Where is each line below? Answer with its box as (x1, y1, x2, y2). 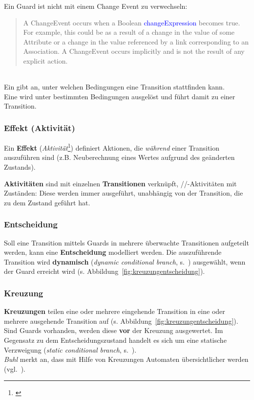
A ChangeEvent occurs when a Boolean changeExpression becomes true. (23, 17, 240, 27)
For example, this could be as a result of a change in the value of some (23, 27, 235, 37)
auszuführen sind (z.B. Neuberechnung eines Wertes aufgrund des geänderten (4, 152, 235, 162)
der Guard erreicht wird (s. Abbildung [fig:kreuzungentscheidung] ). (4, 266, 205, 276)
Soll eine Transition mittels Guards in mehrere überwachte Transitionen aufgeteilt (4, 237, 249, 247)
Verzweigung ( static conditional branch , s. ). (4, 344, 137, 355)
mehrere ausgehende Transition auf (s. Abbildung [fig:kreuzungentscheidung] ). (4, 315, 238, 326)
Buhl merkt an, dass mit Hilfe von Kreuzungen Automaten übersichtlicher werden (4, 354, 249, 364)
